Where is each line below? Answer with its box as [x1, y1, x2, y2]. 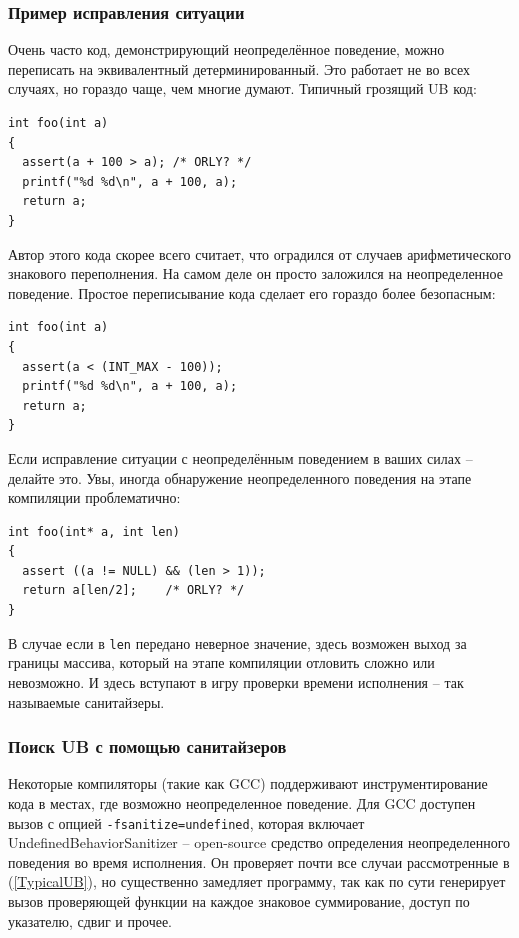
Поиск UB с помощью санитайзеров [8, 734, 287, 759]
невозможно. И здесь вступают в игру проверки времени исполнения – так [8, 671, 464, 692]
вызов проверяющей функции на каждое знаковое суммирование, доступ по [8, 890, 470, 911]
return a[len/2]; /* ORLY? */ [22, 583, 245, 598]
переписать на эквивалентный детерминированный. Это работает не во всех [8, 58, 471, 79]
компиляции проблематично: [8, 487, 181, 508]
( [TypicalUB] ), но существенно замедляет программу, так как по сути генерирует [8, 871, 506, 892]
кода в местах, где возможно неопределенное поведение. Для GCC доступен [8, 792, 476, 813]
